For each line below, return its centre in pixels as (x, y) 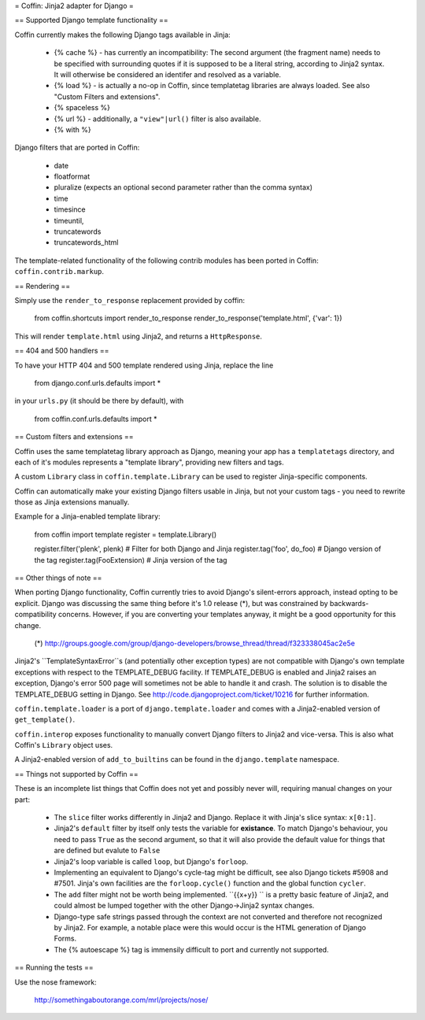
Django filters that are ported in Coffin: (77, 148)
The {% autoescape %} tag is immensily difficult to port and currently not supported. (192, 949)
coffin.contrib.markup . (59, 272)
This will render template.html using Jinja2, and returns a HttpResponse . (139, 336)
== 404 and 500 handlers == (62, 351)
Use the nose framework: (56, 982)
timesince (70, 209)
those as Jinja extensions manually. (72, 502)
